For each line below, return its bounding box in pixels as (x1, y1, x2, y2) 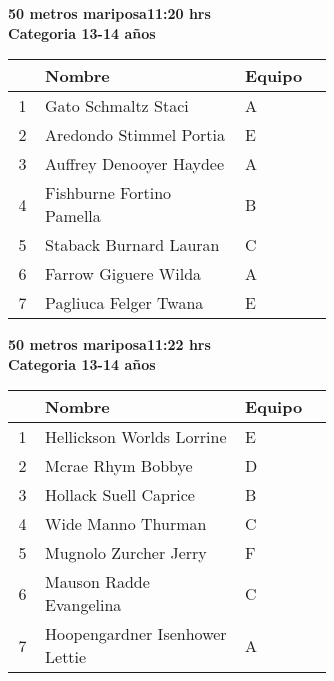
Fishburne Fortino (45, 181, 172, 205)
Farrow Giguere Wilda (45, 262, 202, 286)
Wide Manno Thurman (45, 512, 207, 536)
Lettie (45, 645, 87, 669)
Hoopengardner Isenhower (45, 622, 227, 646)
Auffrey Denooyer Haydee (45, 152, 225, 176)
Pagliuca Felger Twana (45, 291, 204, 315)
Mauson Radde (45, 570, 150, 594)
